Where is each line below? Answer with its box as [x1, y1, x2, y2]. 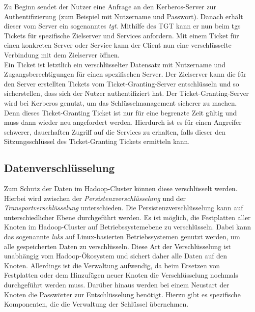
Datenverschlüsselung [4, 160, 115, 175]
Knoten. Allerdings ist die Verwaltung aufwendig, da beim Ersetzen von [4, 260, 220, 270]
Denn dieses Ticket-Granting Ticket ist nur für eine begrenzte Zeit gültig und [4, 107, 237, 117]
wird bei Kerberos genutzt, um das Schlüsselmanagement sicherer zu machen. [4, 97, 237, 108]
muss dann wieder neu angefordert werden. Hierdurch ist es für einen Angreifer [4, 117, 242, 127]
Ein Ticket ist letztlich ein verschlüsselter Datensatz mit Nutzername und [4, 59, 226, 69]
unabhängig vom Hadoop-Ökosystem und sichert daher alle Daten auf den [4, 251, 227, 261]
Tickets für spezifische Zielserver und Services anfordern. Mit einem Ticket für [4, 30, 239, 40]
